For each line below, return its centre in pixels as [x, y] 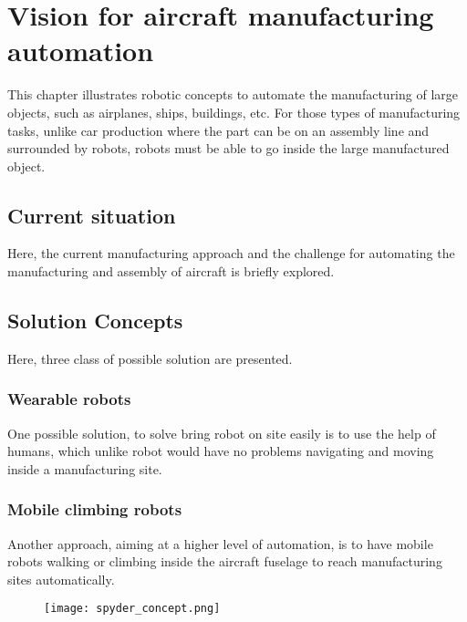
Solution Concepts [95, 321]
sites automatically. [61, 579]
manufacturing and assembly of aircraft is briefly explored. [171, 271]
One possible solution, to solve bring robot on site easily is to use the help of [222, 433]
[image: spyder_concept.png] [132, 609]
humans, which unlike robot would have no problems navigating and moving [221, 451]
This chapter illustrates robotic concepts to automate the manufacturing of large [233, 94]
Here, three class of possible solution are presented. [150, 358]
